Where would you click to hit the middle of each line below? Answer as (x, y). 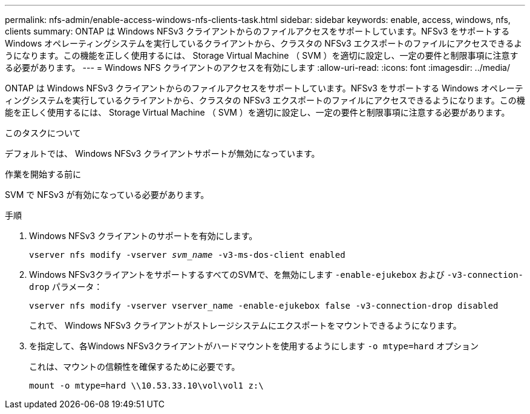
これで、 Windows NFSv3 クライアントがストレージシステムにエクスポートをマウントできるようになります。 (245, 325)
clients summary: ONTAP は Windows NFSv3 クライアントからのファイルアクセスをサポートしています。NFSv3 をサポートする (257, 31)
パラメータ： (77, 287)
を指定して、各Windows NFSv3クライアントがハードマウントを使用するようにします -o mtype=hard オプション (254, 346)
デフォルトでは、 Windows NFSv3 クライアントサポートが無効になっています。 (162, 153)
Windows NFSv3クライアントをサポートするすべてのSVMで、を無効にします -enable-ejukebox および (237, 274)
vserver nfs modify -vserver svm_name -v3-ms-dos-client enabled (187, 255)
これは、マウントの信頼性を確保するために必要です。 (135, 366)
